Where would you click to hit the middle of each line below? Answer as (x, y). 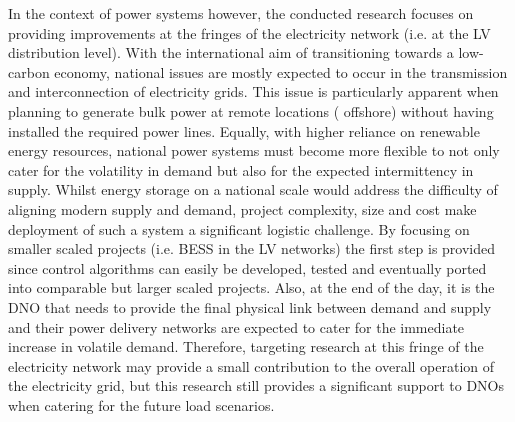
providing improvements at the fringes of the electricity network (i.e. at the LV (249, 32)
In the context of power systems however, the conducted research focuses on (241, 13)
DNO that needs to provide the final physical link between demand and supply (250, 306)
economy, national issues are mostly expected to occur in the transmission (281, 71)
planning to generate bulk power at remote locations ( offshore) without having (251, 110)
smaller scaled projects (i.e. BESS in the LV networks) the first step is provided (252, 248)
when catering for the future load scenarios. (141, 404)
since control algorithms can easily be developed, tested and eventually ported (247, 267)
